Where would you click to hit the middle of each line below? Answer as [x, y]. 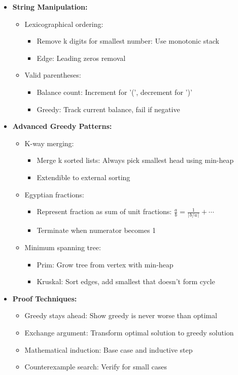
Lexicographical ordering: [64, 24]
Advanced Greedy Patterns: [62, 126]
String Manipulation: [50, 7]
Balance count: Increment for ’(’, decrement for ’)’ [114, 92]
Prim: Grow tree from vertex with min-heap [105, 264]
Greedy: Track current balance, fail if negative [108, 109]
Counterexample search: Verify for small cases [96, 367]
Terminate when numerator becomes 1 [96, 230]
